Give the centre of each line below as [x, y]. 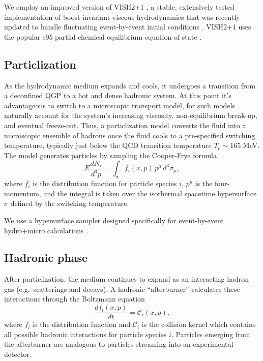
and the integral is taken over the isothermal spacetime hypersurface [150, 193]
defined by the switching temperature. [70, 203]
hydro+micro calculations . [46, 230]
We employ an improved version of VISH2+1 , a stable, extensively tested [119, 7]
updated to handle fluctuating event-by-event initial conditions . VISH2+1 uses [128, 27]
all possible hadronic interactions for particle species [85, 334]
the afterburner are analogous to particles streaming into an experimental [119, 344]
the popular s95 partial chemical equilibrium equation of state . [103, 36]
